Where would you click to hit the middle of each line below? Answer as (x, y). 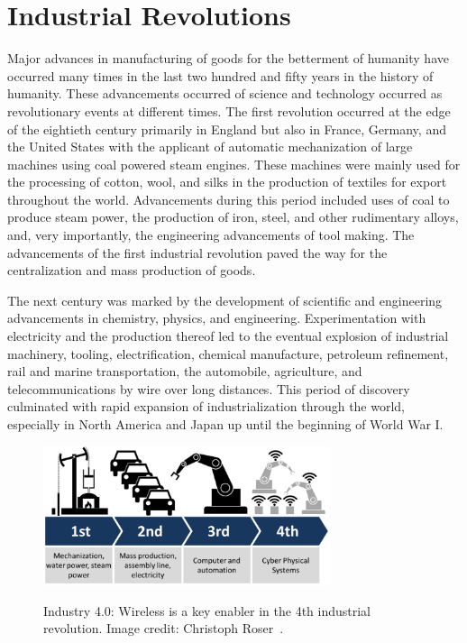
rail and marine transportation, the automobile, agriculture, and (185, 371)
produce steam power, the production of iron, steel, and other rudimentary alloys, (233, 217)
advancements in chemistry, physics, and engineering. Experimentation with (217, 318)
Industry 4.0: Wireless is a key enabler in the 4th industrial (207, 610)
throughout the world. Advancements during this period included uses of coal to (229, 199)
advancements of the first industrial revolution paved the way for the (197, 252)
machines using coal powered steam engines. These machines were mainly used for (234, 164)
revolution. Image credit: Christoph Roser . (164, 628)
